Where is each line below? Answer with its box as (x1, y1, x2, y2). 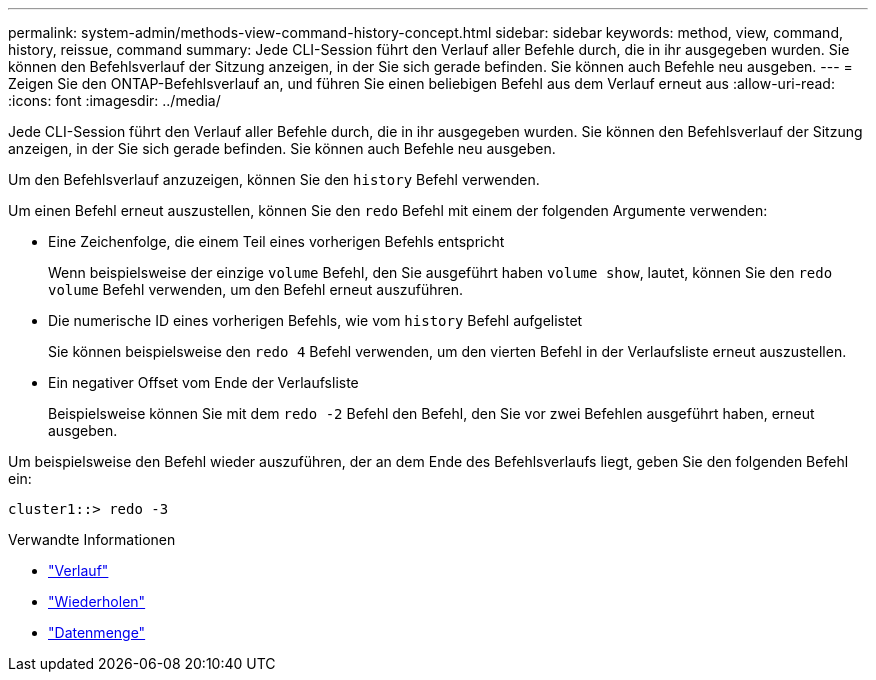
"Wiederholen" (48, 593, 146, 610)
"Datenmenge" (48, 624, 146, 641)
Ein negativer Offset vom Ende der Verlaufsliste (48, 374, 359, 391)
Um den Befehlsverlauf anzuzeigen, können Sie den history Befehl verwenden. (8, 171, 540, 188)
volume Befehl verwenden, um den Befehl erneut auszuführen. (48, 281, 464, 298)
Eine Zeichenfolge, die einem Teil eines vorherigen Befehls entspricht (48, 233, 505, 250)
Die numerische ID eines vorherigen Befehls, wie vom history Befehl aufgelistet (48, 312, 583, 329)
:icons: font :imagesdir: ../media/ (8, 92, 221, 109)
